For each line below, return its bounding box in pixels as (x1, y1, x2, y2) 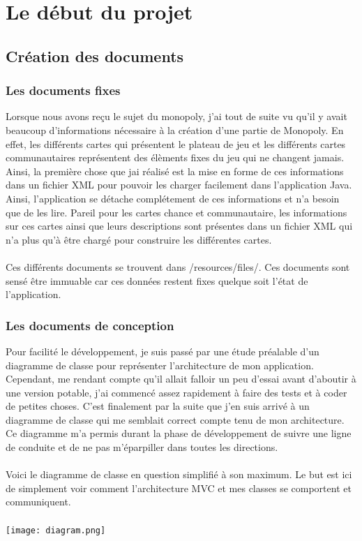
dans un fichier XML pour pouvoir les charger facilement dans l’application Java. (6, 177, 352, 192)
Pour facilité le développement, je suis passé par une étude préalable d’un (6, 343, 319, 358)
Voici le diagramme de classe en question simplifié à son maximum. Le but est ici (6, 467, 352, 482)
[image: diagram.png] (6, 525, 106, 535)
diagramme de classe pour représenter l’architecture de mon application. (6, 357, 314, 372)
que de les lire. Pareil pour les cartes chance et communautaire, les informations (6, 205, 347, 219)
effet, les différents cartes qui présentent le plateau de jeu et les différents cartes (6, 136, 346, 151)
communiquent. (6, 494, 71, 509)
